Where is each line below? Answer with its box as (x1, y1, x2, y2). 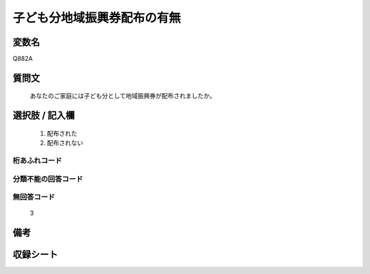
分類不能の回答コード (12, 174, 84, 184)
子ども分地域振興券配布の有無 (12, 10, 182, 25)
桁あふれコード (12, 156, 62, 166)
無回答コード (12, 192, 56, 202)
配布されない (47, 139, 84, 147)
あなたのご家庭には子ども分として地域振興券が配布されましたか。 (29, 92, 216, 100)
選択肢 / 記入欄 (12, 110, 75, 121)
